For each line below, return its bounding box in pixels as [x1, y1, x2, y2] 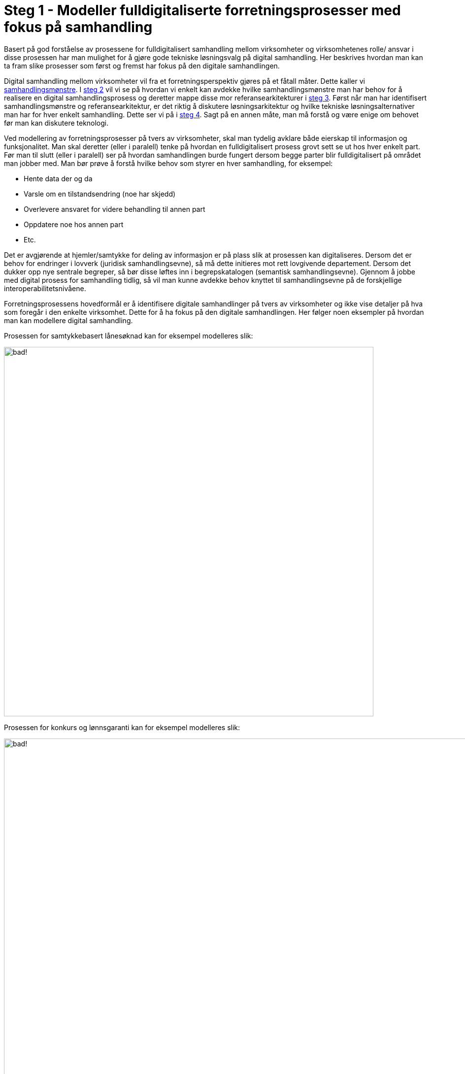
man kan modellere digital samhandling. [4, 316, 133, 325]
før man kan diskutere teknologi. [4, 118, 109, 127]
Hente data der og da [24, 174, 93, 183]
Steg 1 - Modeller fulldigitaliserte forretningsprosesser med [4, 2, 401, 19]
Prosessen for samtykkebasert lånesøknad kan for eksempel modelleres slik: [4, 331, 253, 340]
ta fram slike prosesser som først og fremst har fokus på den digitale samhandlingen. [4, 61, 280, 70]
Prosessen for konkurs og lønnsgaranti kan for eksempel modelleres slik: [4, 723, 240, 732]
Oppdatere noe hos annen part [24, 220, 124, 229]
